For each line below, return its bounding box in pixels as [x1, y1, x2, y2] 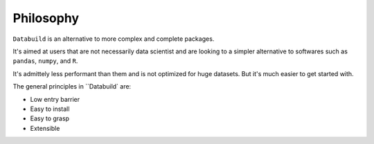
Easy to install [30, 105, 70, 113]
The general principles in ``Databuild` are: [12, 82, 132, 91]
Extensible [30, 124, 60, 132]
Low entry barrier [30, 95, 80, 103]
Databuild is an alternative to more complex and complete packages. [12, 35, 215, 43]
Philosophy [12, 10, 80, 26]
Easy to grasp [30, 114, 69, 123]
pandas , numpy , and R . [12, 57, 78, 65]
